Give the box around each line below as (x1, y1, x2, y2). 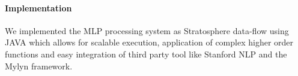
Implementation (5, 1, 72, 14)
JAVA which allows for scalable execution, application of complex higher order (5, 36, 294, 48)
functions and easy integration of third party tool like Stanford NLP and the (5, 47, 287, 60)
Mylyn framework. (5, 59, 73, 72)
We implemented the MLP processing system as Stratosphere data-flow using (5, 24, 289, 37)
